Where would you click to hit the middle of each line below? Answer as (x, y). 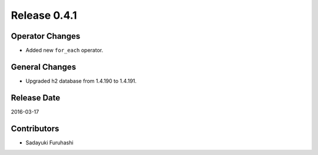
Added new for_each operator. (64, 50)
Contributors (35, 128)
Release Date (36, 98)
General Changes (44, 67)
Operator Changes (46, 36)
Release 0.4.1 (44, 15)
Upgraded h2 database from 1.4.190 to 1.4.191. (81, 81)
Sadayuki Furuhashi (49, 142)
